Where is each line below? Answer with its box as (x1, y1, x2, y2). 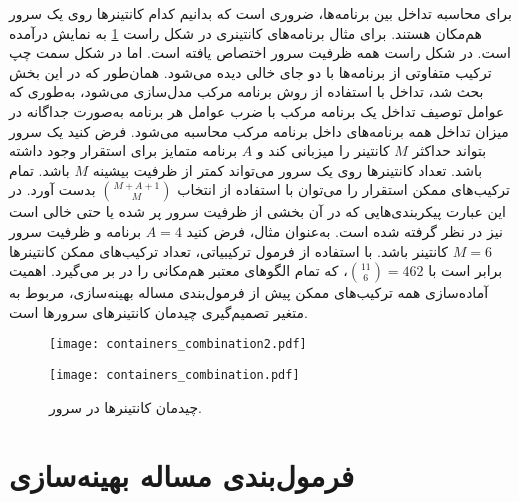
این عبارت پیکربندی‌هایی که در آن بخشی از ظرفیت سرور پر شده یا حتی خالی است (9, 201, 506, 222)
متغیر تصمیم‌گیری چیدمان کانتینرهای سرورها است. (9, 301, 308, 322)
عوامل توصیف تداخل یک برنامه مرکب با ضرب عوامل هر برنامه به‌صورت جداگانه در (9, 100, 505, 121)
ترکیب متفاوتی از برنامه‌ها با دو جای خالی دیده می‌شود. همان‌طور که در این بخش (9, 61, 492, 82)
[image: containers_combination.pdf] (49, 367, 300, 382)
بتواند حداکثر (412, 140, 487, 161)
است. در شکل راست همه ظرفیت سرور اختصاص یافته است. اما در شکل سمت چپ (9, 42, 511, 63)
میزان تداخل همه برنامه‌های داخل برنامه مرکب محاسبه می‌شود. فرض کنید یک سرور (9, 120, 509, 141)
